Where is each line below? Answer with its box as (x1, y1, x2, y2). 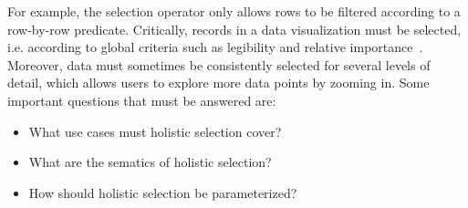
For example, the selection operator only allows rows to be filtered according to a (7, 2, 461, 20)
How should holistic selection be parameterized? (28, 182, 297, 202)
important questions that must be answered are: (7, 90, 276, 109)
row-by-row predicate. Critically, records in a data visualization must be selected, (7, 19, 462, 38)
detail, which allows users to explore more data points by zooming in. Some (7, 73, 430, 92)
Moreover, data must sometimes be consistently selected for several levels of (7, 55, 431, 74)
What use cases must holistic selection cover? (28, 121, 282, 140)
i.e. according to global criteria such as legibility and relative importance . (7, 37, 423, 57)
